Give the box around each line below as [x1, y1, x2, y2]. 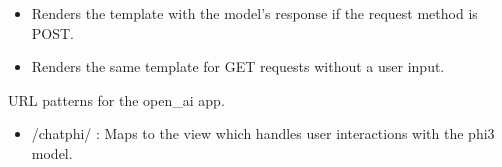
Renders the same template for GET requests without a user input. [31, 56, 445, 77]
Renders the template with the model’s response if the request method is [31, 3, 478, 23]
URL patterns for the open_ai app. [8, 89, 225, 110]
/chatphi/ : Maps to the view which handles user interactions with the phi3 [31, 123, 495, 144]
